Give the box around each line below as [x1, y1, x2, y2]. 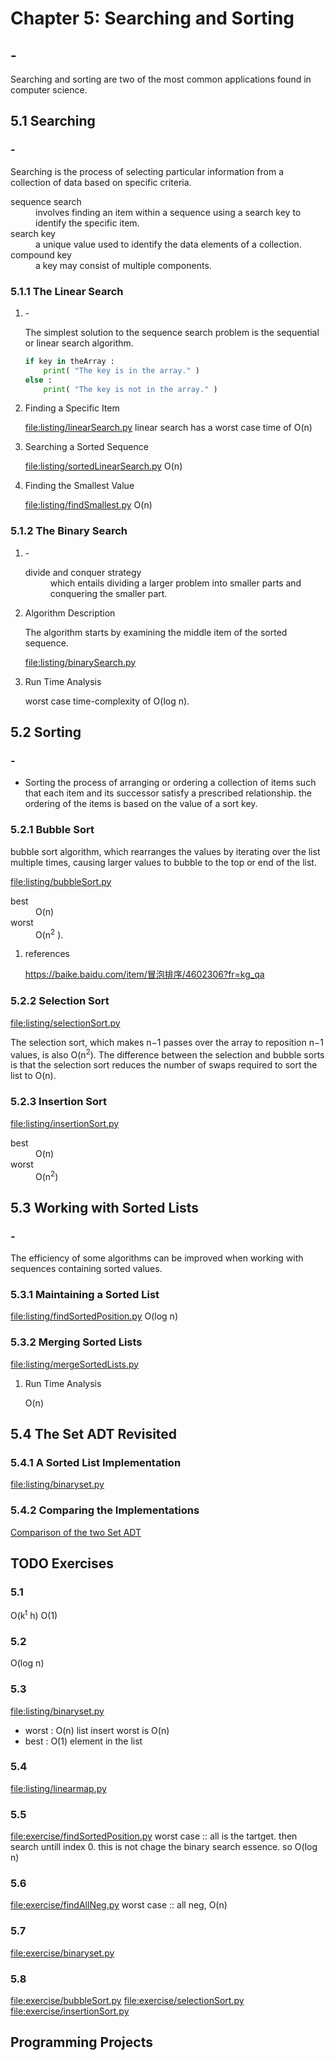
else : [24, 375, 53, 385]
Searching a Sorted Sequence [24, 441, 149, 453]
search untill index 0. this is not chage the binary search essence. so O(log [10, 1841, 318, 1853]
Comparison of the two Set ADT [10, 1526, 142, 1538]
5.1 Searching [10, 113, 96, 130]
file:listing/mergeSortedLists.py [10, 1358, 140, 1370]
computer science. [10, 84, 88, 96]
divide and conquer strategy [24, 566, 142, 578]
